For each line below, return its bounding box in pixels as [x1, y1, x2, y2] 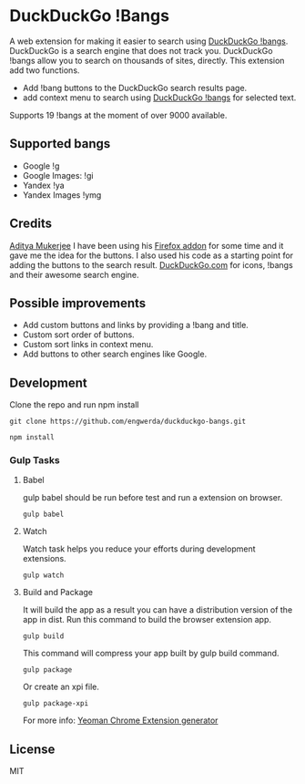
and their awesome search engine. [9, 269, 139, 280]
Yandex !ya [22, 180, 66, 191]
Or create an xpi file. [22, 681, 100, 693]
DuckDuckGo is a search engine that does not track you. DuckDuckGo [9, 45, 273, 56]
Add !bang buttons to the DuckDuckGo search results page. [22, 82, 248, 93]
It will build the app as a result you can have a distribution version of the [22, 604, 293, 615]
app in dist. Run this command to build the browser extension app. [22, 614, 271, 625]
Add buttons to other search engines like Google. [22, 348, 208, 360]
